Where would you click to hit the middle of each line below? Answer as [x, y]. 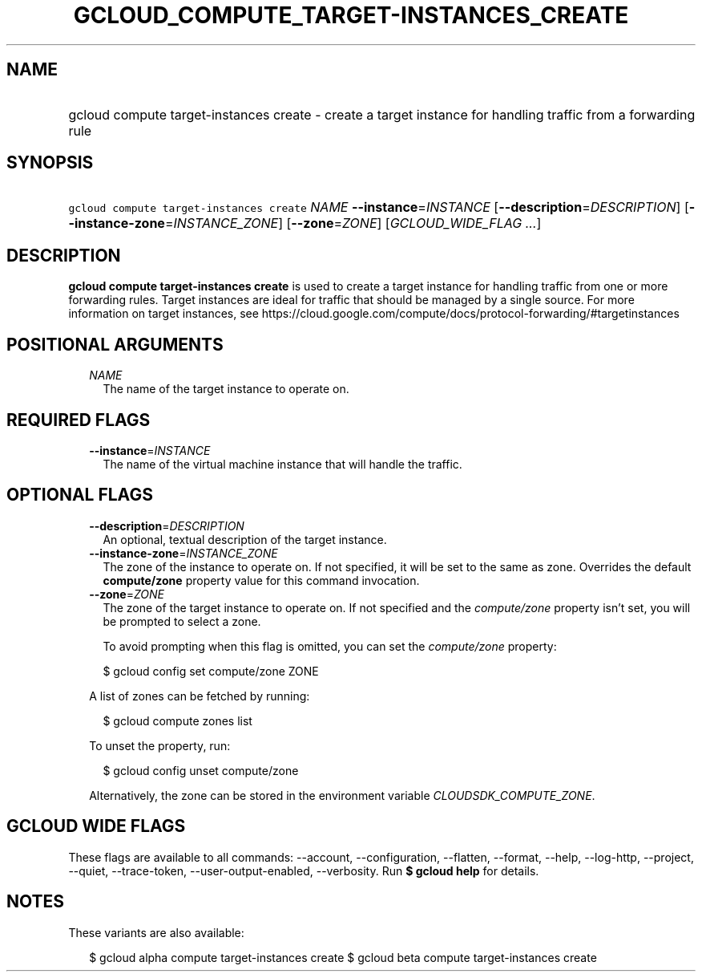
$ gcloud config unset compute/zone [201, 770]
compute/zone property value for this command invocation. [261, 580]
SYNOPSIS [50, 163]
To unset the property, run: [160, 745]
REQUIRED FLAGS [79, 420]
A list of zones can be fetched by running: [200, 696]
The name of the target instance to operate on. [226, 389]
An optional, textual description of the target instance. [245, 539]
